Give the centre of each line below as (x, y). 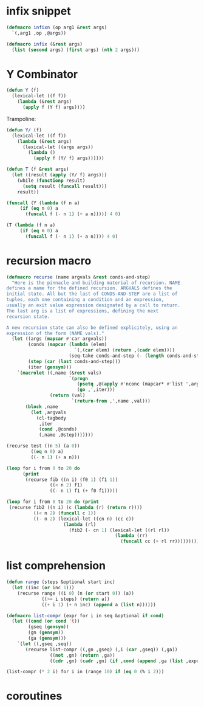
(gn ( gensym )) (46, 633)
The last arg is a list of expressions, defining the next (83, 311)
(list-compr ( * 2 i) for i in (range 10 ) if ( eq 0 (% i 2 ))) (85, 672)
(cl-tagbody (51, 418)
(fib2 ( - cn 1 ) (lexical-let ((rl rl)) (119, 530)
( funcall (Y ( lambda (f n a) (43, 203)
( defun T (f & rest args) (38, 169)
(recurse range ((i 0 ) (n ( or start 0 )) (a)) (76, 593)
